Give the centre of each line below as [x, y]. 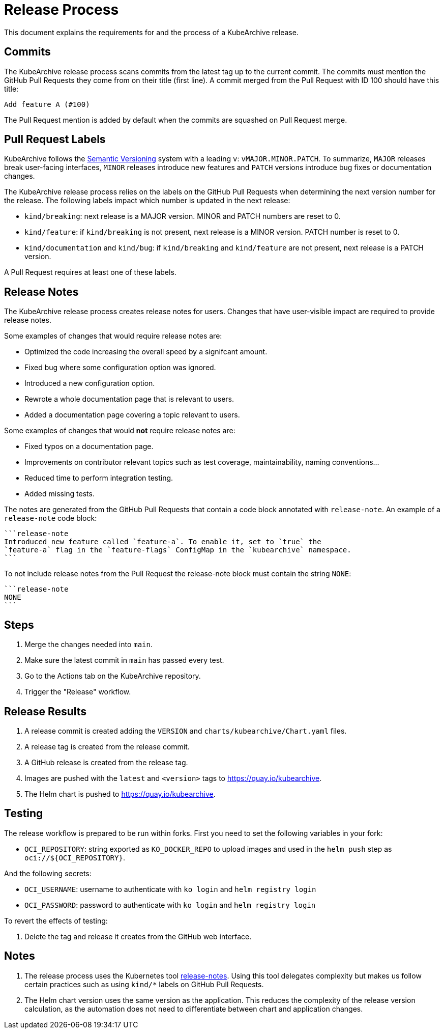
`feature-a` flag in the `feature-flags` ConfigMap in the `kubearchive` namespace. [178, 550]
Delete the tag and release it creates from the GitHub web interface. [138, 936]
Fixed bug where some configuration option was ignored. [120, 368]
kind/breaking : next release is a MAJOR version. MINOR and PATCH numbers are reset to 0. [183, 216]
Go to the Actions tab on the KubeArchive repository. [113, 676]
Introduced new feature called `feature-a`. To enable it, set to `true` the [163, 542]
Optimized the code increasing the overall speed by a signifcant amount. [146, 352]
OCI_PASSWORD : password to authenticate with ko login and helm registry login [170, 905]
